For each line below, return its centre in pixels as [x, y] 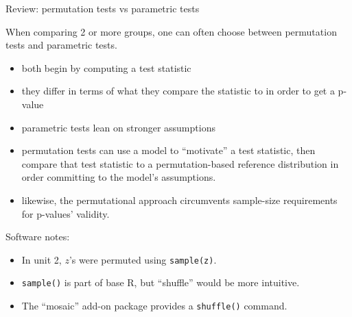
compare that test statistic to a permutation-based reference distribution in [180, 163]
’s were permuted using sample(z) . [143, 259]
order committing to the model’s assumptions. [119, 177]
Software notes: [38, 237]
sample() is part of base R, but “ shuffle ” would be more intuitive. [161, 282]
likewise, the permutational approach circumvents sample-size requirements [179, 200]
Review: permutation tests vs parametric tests [103, 8]
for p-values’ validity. [66, 213]
